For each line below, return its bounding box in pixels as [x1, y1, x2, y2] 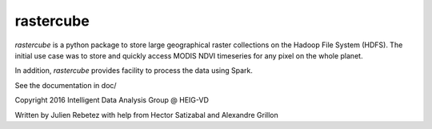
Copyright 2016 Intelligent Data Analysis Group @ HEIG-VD [14, 95, 210, 105]
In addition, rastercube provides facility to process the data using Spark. [14, 66, 254, 75]
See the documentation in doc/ [14, 80, 117, 90]
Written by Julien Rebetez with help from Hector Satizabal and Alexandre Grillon [14, 110, 279, 119]
